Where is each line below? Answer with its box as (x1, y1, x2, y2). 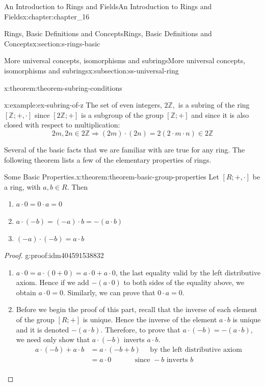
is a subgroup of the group (81, 109, 164, 120)
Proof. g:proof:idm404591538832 (4, 250, 104, 261)
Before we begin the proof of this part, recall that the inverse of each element (16, 304, 257, 315)
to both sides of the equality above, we (123, 277, 245, 288)
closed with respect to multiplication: (4, 119, 120, 130)
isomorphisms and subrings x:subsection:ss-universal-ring (4, 65, 179, 75)
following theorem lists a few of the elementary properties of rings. (4, 154, 211, 165)
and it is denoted (16, 324, 69, 334)
